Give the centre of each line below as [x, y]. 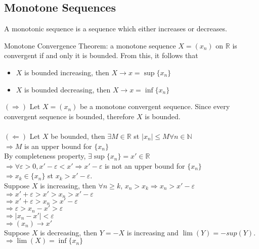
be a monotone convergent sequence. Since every [155, 106]
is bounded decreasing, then [68, 89]
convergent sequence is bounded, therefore [69, 116]
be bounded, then [78, 136]
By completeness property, [45, 156]
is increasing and [153, 232]
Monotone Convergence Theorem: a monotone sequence [90, 45]
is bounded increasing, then [67, 72]
